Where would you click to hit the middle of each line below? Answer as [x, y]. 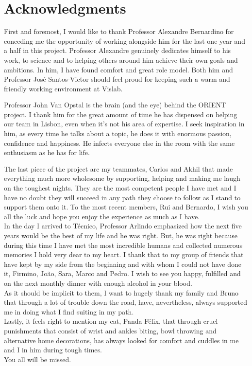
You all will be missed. [38, 359]
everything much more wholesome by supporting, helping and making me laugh [122, 178]
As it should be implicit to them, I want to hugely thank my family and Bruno [121, 292]
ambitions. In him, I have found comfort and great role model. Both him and [118, 69]
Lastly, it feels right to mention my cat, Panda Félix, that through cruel [111, 321]
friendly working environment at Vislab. [63, 88]
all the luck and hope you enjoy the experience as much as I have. [102, 216]
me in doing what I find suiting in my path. [69, 311]
